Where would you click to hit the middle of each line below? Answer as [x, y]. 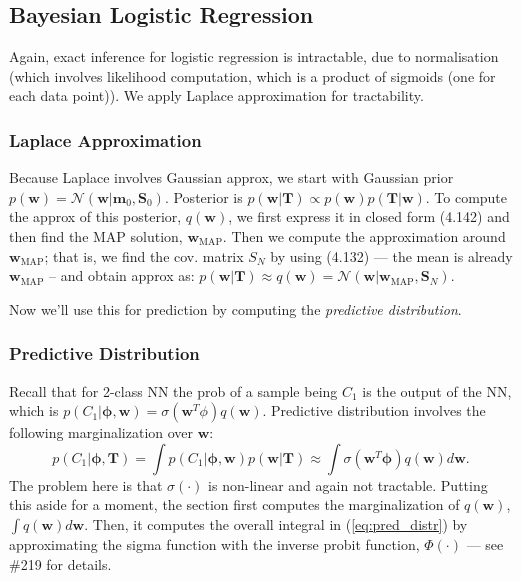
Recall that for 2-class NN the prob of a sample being [173, 390]
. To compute [466, 196]
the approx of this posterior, [95, 216]
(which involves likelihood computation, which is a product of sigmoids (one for [252, 75]
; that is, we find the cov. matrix [144, 255]
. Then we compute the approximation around [364, 235]
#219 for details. [60, 563]
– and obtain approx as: [122, 275]
